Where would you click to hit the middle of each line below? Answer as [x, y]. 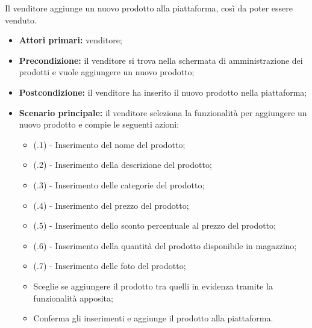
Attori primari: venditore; [70, 40]
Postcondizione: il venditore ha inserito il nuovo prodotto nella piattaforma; [163, 92]
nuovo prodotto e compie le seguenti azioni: [99, 124]
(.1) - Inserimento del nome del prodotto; [109, 144]
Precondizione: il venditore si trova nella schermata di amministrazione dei [161, 60]
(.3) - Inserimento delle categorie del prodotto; [119, 184]
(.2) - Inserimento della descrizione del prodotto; [123, 165]
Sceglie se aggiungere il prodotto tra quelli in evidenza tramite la [153, 286]
